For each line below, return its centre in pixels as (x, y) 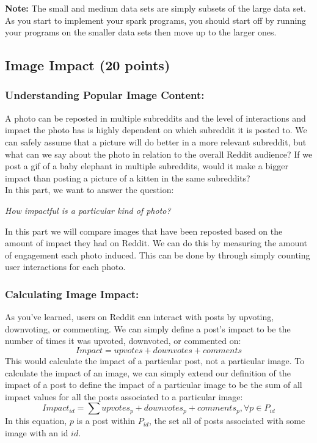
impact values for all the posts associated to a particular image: (124, 396)
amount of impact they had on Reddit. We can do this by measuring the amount (156, 243)
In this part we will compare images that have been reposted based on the (144, 231)
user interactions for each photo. (65, 267)
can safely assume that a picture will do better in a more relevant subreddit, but (156, 141)
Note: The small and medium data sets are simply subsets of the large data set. (155, 8)
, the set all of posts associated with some (227, 421)
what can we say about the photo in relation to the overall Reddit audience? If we (159, 154)
